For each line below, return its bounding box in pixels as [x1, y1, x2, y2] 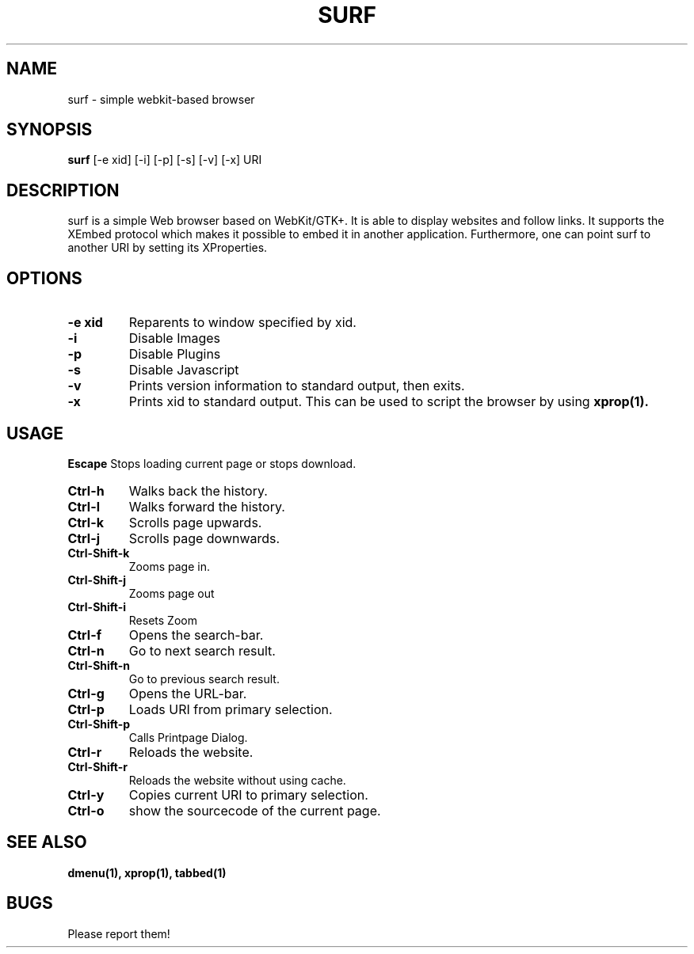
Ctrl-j [67, 530, 101, 546]
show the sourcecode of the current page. [128, 802, 381, 819]
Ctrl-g [67, 685, 105, 701]
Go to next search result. [128, 642, 276, 659]
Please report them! [67, 926, 170, 941]
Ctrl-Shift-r [67, 759, 128, 773]
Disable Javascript [128, 362, 239, 378]
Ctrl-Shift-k [67, 545, 130, 560]
